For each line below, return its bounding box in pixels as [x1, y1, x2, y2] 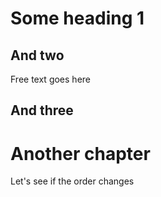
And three [10, 102, 74, 119]
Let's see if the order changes [10, 175, 135, 187]
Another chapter [10, 142, 151, 165]
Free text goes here [10, 73, 91, 85]
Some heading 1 [10, 7, 145, 30]
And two [10, 47, 65, 64]
